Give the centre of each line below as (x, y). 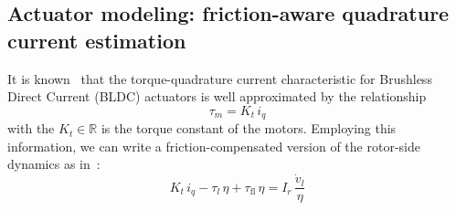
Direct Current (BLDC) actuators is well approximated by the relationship (217, 96)
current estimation (97, 40)
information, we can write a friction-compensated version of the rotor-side (214, 146)
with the (31, 128)
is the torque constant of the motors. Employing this (249, 128)
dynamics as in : (54, 164)
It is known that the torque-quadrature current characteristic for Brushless (220, 78)
